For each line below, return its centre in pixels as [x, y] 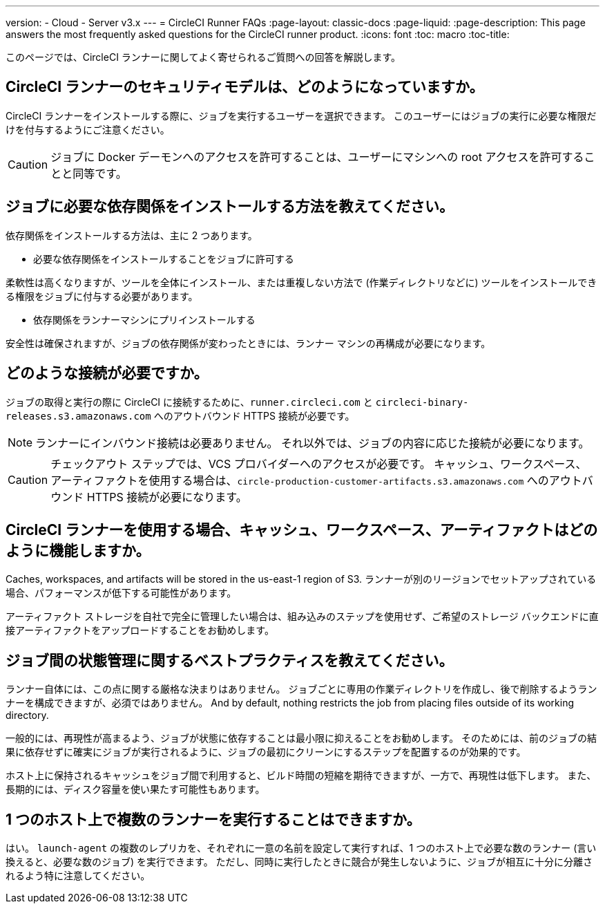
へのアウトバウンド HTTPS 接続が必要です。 [254, 415]
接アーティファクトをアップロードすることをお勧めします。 [140, 630]
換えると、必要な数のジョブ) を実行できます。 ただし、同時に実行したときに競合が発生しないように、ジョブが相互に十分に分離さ [299, 862]
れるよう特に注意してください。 [78, 876]
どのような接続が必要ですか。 [107, 373]
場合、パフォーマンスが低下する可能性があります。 [121, 593]
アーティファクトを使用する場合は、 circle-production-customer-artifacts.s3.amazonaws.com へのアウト [316, 480]
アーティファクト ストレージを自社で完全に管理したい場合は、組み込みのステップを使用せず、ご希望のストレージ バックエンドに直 [302, 617]
